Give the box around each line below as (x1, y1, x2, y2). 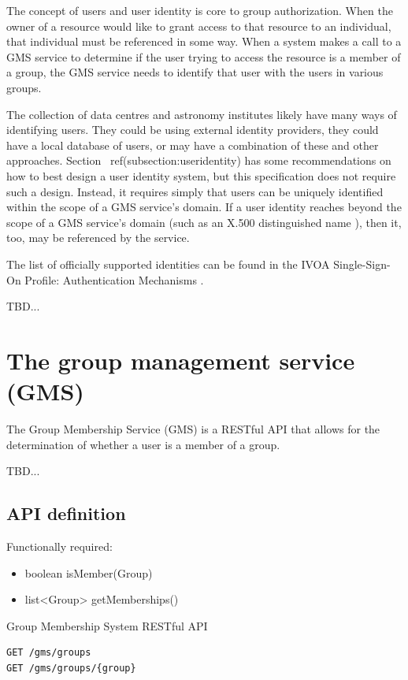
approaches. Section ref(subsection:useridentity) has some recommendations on (6, 152, 391, 169)
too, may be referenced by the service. (6, 229, 190, 246)
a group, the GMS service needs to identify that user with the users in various (6, 64, 384, 80)
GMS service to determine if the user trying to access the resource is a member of (6, 48, 401, 65)
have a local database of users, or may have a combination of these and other (6, 136, 379, 153)
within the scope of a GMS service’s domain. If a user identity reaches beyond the (6, 199, 402, 215)
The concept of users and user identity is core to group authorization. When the (6, 2, 393, 18)
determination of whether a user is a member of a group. (6, 436, 280, 452)
